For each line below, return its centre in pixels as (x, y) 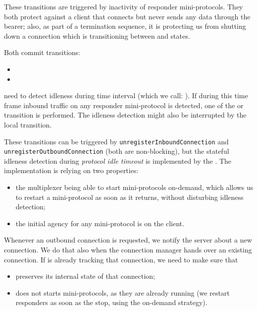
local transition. (28, 124)
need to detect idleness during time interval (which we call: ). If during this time (126, 95)
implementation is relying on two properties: (71, 170)
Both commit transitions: (42, 52)
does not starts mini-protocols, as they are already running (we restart (123, 292)
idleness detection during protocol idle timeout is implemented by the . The (118, 160)
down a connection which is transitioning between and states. (97, 35)
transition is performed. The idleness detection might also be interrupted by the (125, 115)
